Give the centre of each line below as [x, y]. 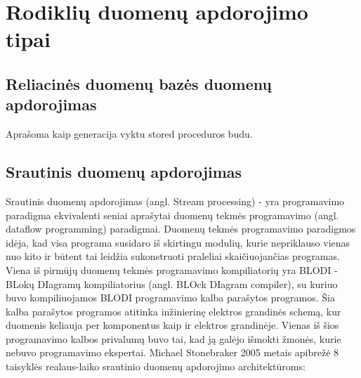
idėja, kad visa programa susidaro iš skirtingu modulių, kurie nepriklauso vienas [178, 242]
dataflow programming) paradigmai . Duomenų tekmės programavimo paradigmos [181, 229]
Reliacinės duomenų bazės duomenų [139, 83]
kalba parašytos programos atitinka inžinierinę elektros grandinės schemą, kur [173, 311]
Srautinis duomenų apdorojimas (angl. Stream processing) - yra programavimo [175, 201]
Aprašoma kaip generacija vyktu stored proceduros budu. [129, 134]
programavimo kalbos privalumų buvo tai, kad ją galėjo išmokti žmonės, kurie [173, 338]
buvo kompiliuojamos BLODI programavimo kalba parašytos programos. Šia [170, 298]
